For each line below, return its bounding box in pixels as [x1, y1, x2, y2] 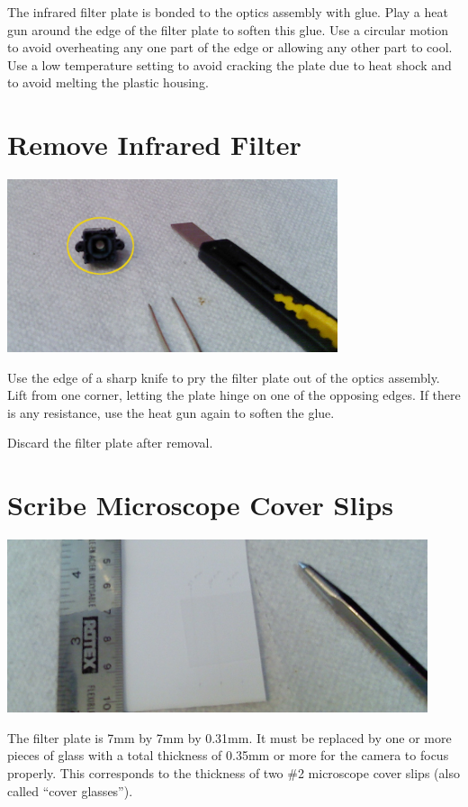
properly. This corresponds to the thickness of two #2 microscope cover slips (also [7, 763, 460, 782]
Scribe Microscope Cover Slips [7, 486, 393, 523]
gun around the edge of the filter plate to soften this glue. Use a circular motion [7, 20, 448, 39]
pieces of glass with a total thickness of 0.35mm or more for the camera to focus [7, 746, 449, 765]
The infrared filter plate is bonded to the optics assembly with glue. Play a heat [7, 3, 448, 21]
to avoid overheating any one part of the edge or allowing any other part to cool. [7, 38, 453, 57]
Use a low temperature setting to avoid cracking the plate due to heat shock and [7, 55, 452, 74]
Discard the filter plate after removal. [7, 433, 213, 452]
